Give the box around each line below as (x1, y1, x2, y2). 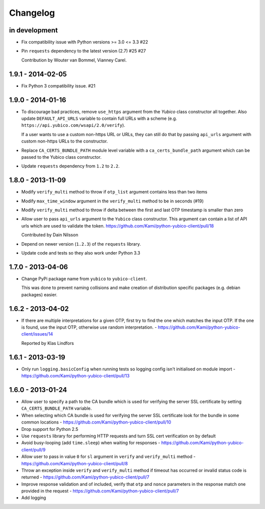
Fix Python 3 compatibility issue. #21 (21, 83, 96, 88)
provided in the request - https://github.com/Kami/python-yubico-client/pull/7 (21, 488, 179, 494)
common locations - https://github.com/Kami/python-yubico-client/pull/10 (21, 419, 171, 425)
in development (9, 26, 58, 34)
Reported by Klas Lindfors (21, 340, 74, 346)
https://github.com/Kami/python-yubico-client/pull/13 (21, 373, 130, 379)
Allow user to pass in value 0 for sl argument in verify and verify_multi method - (21, 453, 196, 459)
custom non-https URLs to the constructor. (21, 138, 108, 144)
